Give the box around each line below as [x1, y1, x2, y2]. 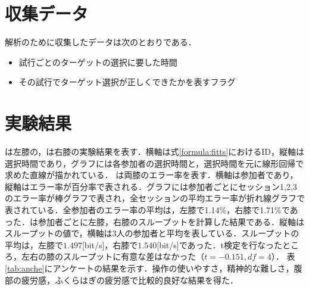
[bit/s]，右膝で [82, 238, 138, 251]
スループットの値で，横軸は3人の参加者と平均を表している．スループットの [5, 227, 299, 239]
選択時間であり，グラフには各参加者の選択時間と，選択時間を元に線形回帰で [5, 157, 304, 169]
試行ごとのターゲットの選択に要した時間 [18, 55, 177, 68]
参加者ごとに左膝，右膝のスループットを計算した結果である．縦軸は [38, 215, 305, 227]
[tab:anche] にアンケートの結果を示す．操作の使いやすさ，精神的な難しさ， [5, 261, 294, 274]
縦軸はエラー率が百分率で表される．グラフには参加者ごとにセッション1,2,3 [5, 180, 297, 192]
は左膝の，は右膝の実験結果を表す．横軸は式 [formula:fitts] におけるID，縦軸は [5, 145, 304, 158]
